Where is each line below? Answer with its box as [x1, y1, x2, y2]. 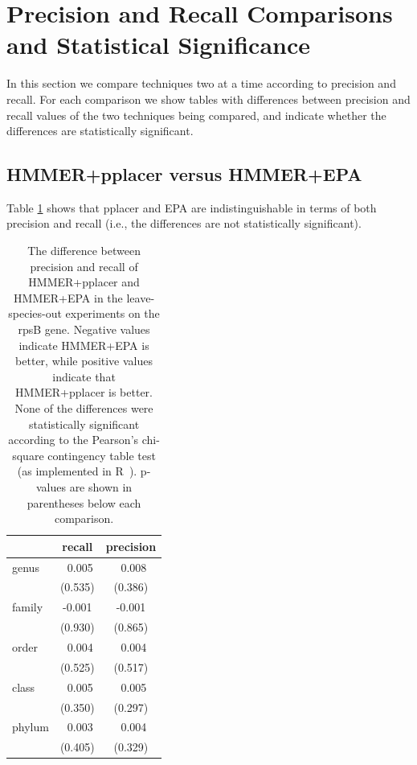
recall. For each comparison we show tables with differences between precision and [6, 90, 411, 107]
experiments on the [65, 305, 160, 322]
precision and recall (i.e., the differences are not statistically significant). [6, 215, 362, 232]
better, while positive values [15, 352, 153, 369]
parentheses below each [27, 494, 141, 511]
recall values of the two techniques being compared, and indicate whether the [6, 106, 386, 123]
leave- [126, 289, 155, 306]
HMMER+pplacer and [28, 274, 140, 290]
